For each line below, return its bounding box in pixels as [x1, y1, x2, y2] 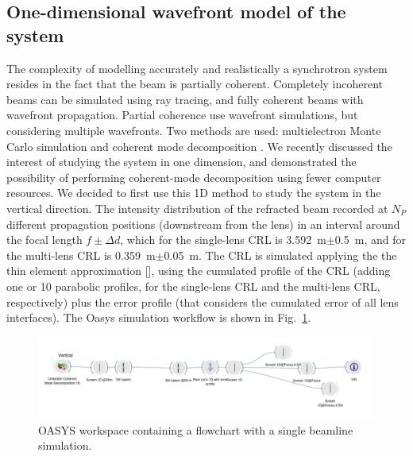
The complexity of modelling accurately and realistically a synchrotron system [6, 60, 388, 76]
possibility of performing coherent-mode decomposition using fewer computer [6, 168, 381, 185]
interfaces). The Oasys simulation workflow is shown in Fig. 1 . [6, 309, 311, 326]
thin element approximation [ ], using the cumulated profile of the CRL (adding [6, 262, 391, 279]
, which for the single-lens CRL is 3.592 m [120, 231, 326, 248]
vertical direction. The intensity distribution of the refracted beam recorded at [6, 199, 388, 216]
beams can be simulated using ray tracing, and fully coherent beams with [6, 91, 364, 107]
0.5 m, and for [334, 231, 406, 248]
